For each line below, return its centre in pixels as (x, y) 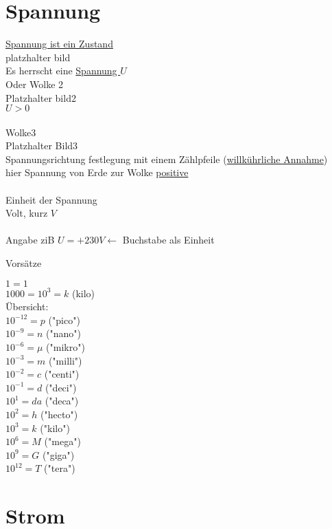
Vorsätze (24, 263)
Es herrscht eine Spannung (61, 71)
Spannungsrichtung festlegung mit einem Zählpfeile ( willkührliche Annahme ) (167, 159)
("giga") (59, 454)
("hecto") (59, 414)
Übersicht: (27, 306)
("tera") (60, 468)
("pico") (64, 320)
